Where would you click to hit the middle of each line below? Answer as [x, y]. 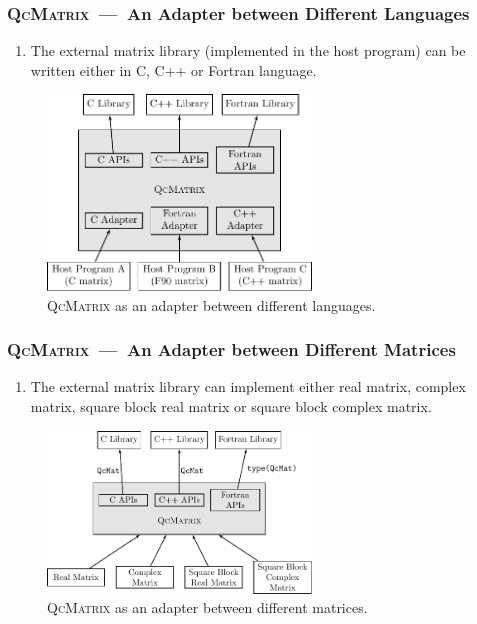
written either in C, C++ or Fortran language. [173, 69]
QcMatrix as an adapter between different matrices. [207, 607]
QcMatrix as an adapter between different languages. [211, 304]
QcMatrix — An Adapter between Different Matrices [231, 349]
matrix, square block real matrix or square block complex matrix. [231, 406]
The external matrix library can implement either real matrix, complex [248, 386]
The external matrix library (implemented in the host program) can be [248, 50]
